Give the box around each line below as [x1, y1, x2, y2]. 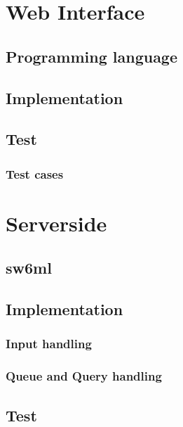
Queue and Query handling [6, 367, 162, 385]
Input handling [6, 335, 92, 352]
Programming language [6, 45, 178, 67]
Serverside [6, 208, 107, 237]
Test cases [6, 165, 64, 182]
